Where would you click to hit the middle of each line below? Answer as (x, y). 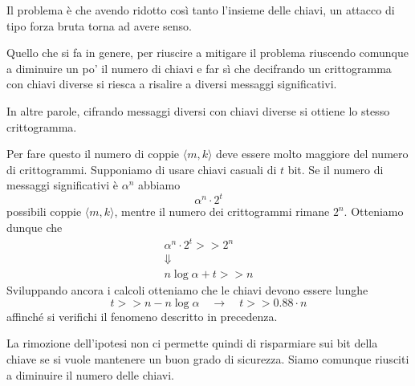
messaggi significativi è (63, 185)
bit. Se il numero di (336, 169)
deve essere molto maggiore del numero (312, 154)
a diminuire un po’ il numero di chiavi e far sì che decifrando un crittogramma (199, 68)
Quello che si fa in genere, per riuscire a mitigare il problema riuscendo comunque (207, 53)
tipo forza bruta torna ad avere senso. (99, 25)
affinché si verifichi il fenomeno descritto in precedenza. (142, 316)
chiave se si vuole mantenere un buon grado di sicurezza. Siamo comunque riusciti (208, 359)
